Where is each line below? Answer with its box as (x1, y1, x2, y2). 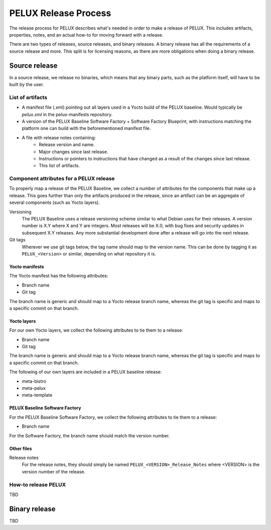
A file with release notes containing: (22, 134, 96, 140)
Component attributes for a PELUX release (9, 175, 115, 182)
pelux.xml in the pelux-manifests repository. (22, 111, 113, 117)
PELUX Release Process (9, 8, 111, 19)
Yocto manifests (9, 263, 45, 270)
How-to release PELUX (9, 481, 66, 488)
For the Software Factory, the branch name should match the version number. (9, 432, 170, 438)
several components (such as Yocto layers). (9, 199, 100, 205)
